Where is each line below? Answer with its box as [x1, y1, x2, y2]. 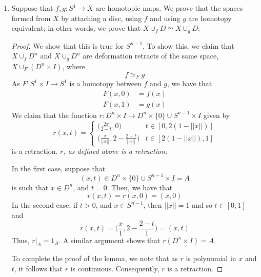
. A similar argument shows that [58, 234, 160, 245]
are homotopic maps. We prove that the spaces [95, 3, 243, 13]
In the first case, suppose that [11, 163, 106, 173]
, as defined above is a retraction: [63, 146, 168, 156]
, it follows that [14, 263, 63, 274]
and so [192, 200, 212, 210]
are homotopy [188, 12, 232, 23]
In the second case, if [11, 200, 78, 210]
